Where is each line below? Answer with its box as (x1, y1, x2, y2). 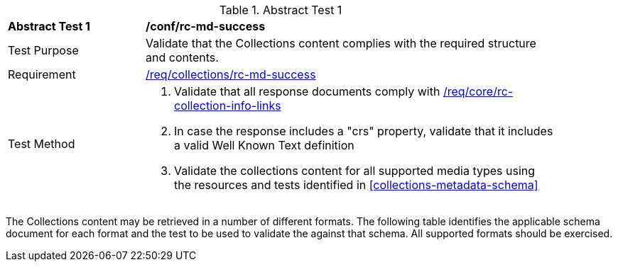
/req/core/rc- (443, 84, 514, 98)
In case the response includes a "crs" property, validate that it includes (174, 124, 553, 138)
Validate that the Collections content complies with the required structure (146, 36, 536, 50)
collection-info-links (174, 98, 281, 113)
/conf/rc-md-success (146, 19, 266, 33)
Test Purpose (8, 43, 79, 57)
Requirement (8, 67, 76, 81)
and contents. (146, 50, 219, 64)
